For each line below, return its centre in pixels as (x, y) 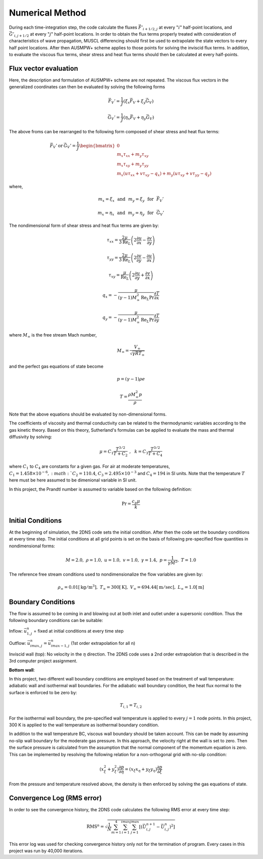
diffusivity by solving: (30, 437)
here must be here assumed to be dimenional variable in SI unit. (73, 480)
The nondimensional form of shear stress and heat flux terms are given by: (84, 226)
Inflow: (16, 631)
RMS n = (95, 826)
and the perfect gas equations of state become (56, 366)
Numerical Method (47, 13)
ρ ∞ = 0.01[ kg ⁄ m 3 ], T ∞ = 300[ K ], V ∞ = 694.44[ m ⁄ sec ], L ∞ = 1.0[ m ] (131, 587)
